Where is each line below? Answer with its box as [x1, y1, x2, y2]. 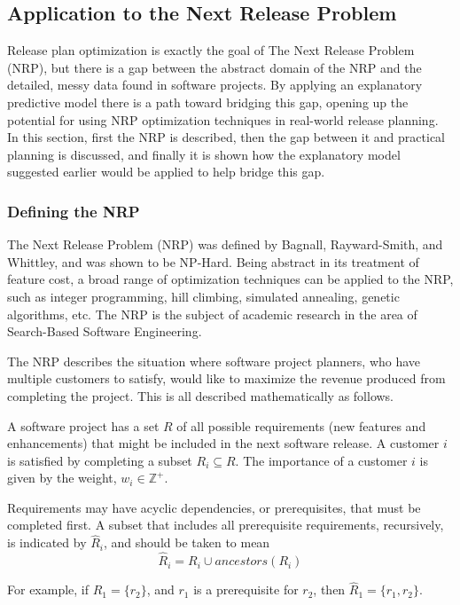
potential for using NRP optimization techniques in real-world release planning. [7, 110, 439, 129]
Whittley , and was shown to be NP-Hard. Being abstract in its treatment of [7, 252, 419, 271]
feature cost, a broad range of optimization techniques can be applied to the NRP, [7, 270, 454, 288]
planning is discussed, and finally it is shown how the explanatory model [7, 145, 401, 163]
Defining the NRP [7, 200, 140, 222]
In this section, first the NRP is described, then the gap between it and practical [7, 128, 445, 146]
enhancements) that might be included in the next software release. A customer [7, 434, 440, 452]
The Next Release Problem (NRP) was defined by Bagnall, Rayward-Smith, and [7, 235, 443, 254]
